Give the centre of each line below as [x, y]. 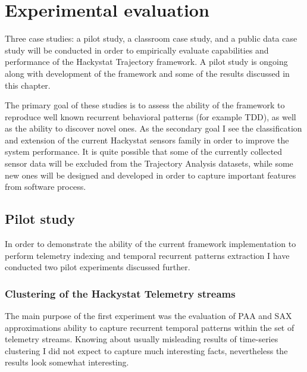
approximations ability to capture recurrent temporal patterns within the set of [150, 327]
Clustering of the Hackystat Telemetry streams [120, 293]
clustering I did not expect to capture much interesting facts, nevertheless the [146, 350]
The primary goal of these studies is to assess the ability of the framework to [145, 105]
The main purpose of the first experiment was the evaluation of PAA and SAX [148, 316]
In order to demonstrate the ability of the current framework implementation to [151, 244]
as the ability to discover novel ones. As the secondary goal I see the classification [153, 128]
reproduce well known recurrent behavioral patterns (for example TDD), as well [151, 116]
